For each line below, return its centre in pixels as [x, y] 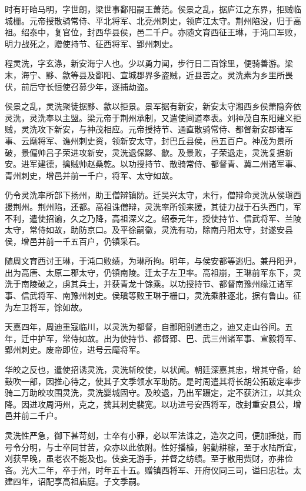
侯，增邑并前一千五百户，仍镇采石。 [75, 241]
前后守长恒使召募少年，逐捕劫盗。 [87, 86]
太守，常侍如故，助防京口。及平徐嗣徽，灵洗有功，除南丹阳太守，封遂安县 [149, 230]
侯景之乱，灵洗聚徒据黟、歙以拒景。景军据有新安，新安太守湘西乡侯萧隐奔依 [153, 106]
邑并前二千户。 [34, 415]
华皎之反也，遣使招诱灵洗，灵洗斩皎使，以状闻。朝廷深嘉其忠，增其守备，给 [153, 370]
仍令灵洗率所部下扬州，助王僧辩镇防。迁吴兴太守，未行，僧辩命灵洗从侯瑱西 [153, 195]
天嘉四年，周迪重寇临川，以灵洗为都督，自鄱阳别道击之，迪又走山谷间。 [145, 327]
